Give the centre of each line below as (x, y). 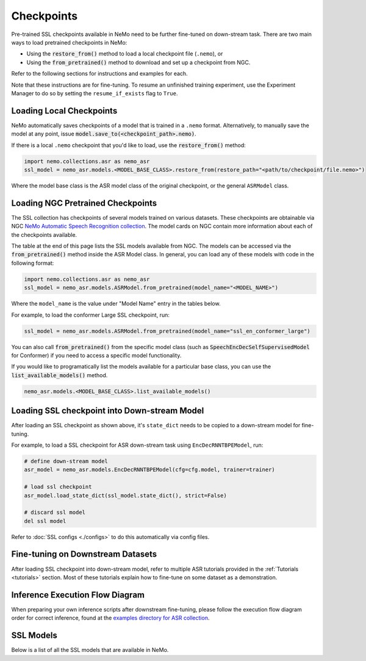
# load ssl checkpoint (58, 487)
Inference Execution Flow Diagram (78, 595)
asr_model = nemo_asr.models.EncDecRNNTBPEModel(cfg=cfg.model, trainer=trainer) (150, 470)
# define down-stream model (66, 461)
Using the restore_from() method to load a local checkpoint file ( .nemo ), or (125, 54)
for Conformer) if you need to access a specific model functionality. (96, 355)
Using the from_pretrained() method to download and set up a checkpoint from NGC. (138, 62)
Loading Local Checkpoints (64, 111)
